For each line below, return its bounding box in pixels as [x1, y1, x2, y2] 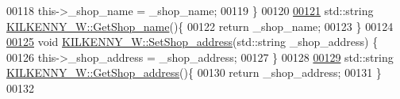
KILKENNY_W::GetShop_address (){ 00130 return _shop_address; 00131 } [6, 64, 382, 81]
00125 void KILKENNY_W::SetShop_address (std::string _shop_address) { [6, 33, 379, 50]
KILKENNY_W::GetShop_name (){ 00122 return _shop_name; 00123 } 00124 [6, 17, 394, 34]
